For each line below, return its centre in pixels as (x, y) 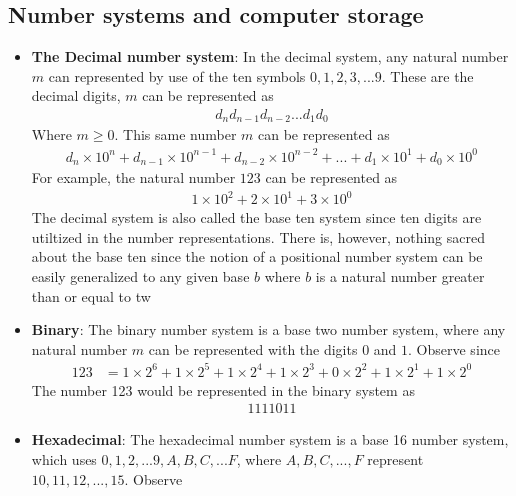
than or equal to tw (91, 295)
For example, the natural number (133, 177)
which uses (64, 459)
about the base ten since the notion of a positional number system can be (257, 256)
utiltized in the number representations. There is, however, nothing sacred (258, 236)
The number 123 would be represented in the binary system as (223, 389)
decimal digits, (76, 95)
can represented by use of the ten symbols (177, 75)
